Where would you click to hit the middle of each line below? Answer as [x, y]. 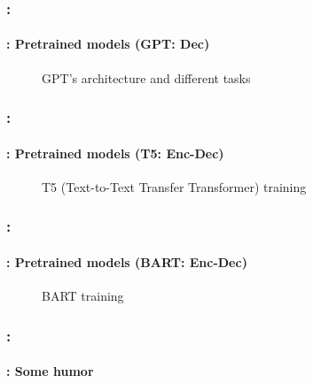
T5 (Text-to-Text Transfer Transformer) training [174, 186]
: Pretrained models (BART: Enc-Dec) [127, 261]
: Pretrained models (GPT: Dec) [108, 44]
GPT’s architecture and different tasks [146, 77]
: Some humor [50, 371]
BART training [83, 296]
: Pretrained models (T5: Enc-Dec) [115, 153]
